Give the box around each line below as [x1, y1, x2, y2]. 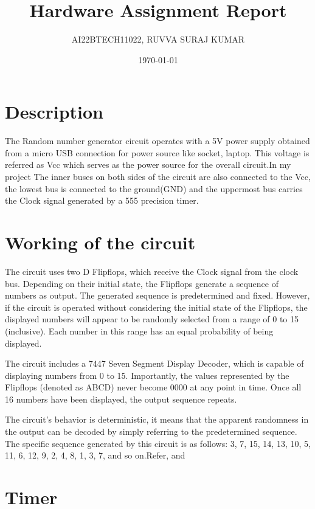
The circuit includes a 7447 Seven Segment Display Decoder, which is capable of [5, 357, 304, 370]
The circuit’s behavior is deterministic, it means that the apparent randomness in [5, 413, 309, 426]
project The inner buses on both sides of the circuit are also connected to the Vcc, [5, 170, 311, 183]
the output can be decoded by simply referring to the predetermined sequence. [5, 425, 297, 438]
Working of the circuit [5, 230, 196, 254]
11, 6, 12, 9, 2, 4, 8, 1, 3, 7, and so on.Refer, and [5, 449, 185, 462]
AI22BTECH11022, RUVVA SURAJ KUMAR [71, 33, 245, 46]
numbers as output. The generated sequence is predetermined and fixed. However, [5, 289, 310, 302]
